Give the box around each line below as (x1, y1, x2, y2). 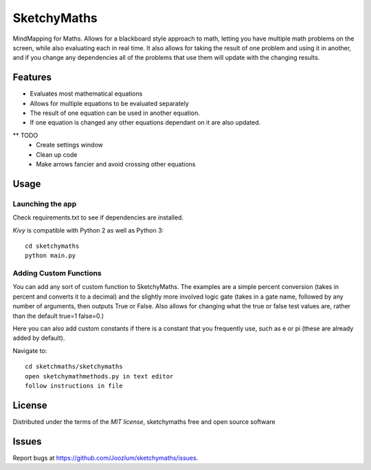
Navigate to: (12, 346, 47, 354)
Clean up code (36, 150, 78, 158)
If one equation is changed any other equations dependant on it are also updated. (30, 118, 261, 127)
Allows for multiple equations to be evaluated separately (30, 99, 189, 107)
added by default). (12, 334, 65, 342)
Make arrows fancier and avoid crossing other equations (36, 160, 196, 168)
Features (12, 72, 52, 83)
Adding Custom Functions (12, 268, 102, 278)
